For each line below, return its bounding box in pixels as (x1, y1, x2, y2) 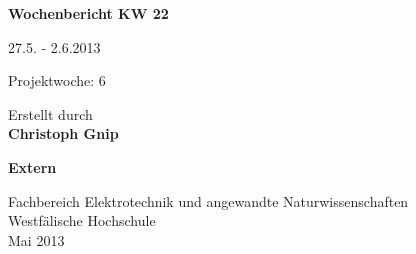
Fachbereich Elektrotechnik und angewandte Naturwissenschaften (8, 190, 409, 211)
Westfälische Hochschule (8, 210, 156, 231)
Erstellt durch (8, 103, 93, 124)
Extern (8, 156, 57, 177)
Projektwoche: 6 (8, 70, 106, 91)
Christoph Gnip (8, 123, 119, 144)
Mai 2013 (8, 229, 65, 250)
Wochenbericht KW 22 (8, 3, 169, 23)
